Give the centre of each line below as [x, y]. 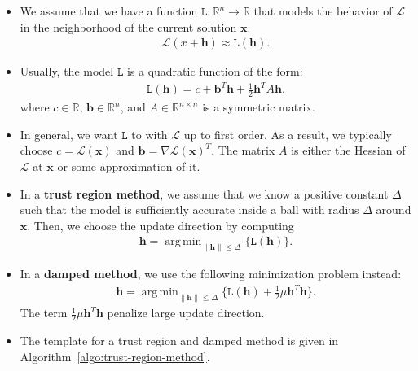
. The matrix [243, 150]
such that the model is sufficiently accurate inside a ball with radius [189, 210]
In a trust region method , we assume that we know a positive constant [204, 193]
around [394, 210]
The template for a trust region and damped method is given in [179, 340]
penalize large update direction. [186, 313]
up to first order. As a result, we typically [288, 134]
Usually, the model [67, 71]
